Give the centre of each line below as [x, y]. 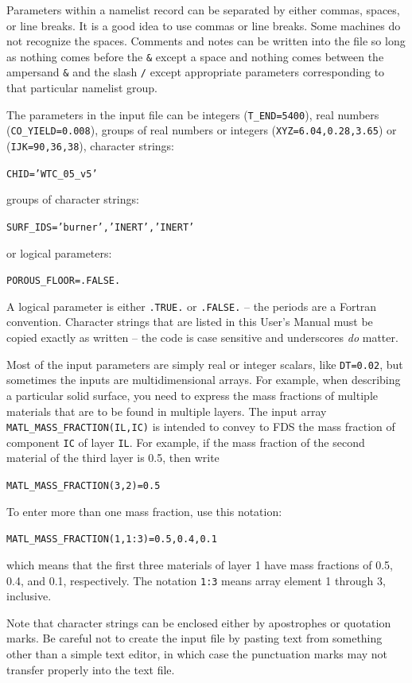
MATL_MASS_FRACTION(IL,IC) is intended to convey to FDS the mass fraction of [201, 427]
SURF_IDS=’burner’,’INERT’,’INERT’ [101, 227]
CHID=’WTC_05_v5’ [52, 174]
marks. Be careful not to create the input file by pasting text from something [194, 638]
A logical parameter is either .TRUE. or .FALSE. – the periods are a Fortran [192, 306]
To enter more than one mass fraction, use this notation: [144, 511]
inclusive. [29, 596]
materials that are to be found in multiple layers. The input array [167, 411]
